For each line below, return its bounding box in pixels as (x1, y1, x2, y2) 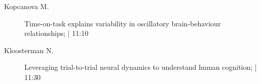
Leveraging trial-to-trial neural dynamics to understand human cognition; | (24, 62, 257, 72)
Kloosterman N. (4, 45, 54, 55)
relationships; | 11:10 (24, 28, 89, 38)
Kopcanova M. (4, 1, 49, 11)
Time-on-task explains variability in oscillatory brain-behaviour (24, 18, 221, 28)
